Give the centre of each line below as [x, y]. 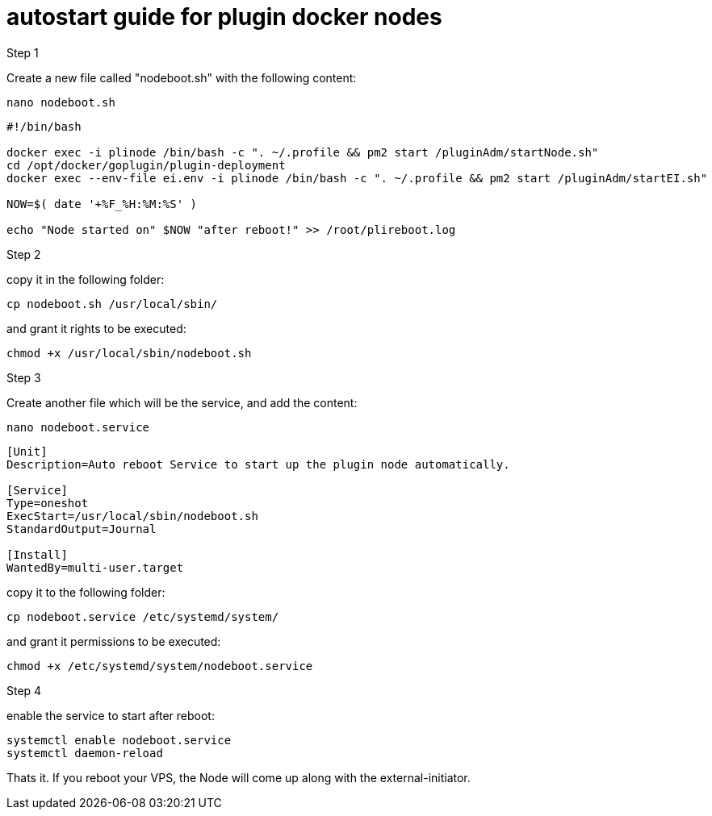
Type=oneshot [48, 503]
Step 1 [23, 52]
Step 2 [24, 254]
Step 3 [24, 377]
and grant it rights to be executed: [96, 328]
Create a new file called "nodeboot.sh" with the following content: [182, 77]
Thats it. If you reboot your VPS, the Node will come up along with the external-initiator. [239, 777]
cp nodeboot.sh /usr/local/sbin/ [112, 304]
